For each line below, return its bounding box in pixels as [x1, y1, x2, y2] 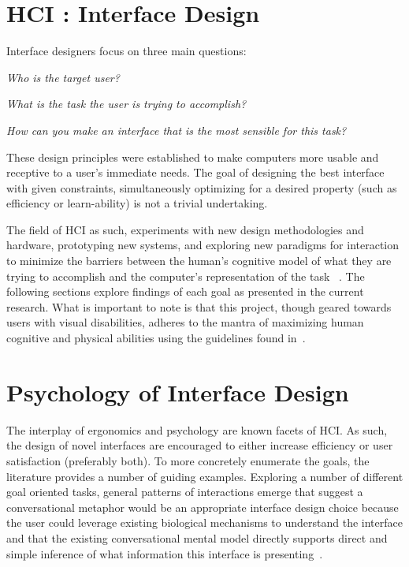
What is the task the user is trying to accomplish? [6, 95, 247, 112]
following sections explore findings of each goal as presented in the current [6, 283, 364, 300]
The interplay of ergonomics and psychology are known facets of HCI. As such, [6, 421, 388, 438]
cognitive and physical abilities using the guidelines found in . [6, 330, 306, 346]
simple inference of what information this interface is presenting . [6, 545, 323, 561]
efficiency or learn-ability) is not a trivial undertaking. [6, 195, 268, 211]
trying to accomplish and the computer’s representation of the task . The [6, 267, 365, 284]
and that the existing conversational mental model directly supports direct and [6, 529, 388, 546]
